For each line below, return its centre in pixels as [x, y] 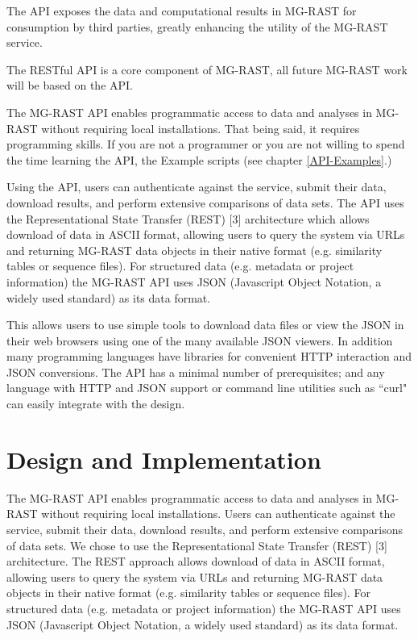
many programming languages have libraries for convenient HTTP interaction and [209, 356]
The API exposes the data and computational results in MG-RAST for [182, 10]
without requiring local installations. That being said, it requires [201, 128]
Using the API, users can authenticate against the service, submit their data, [197, 187]
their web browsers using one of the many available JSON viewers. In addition [200, 340]
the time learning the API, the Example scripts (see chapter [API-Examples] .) [199, 159]
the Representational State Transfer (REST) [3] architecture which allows [188, 218]
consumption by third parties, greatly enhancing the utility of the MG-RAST [197, 26]
